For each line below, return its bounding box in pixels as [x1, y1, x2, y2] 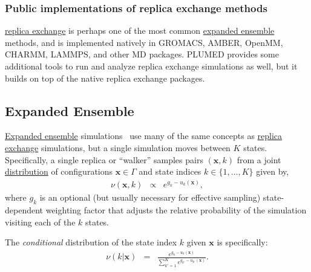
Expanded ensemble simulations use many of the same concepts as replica [5, 129, 283, 142]
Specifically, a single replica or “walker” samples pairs [5, 153, 203, 166]
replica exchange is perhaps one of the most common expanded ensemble [5, 24, 275, 37]
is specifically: [217, 236, 268, 248]
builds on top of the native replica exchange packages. [5, 71, 205, 84]
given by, [256, 165, 289, 178]
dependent [5, 203, 44, 216]
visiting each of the [5, 215, 76, 228]
